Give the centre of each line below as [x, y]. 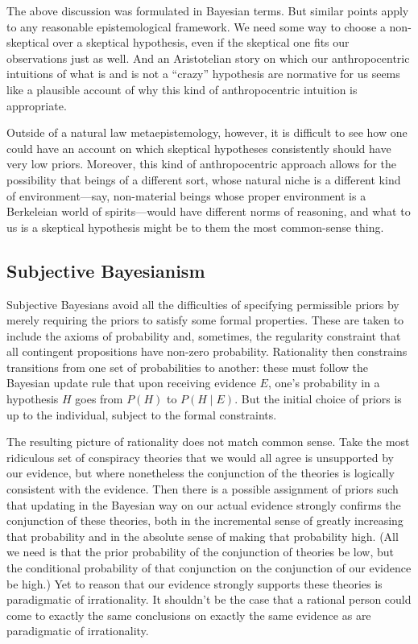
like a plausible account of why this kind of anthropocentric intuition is [182, 89]
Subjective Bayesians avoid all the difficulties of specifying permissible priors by [203, 304]
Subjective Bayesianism [106, 270]
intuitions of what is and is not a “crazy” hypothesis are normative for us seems [203, 74]
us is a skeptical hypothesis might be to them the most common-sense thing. [195, 227]
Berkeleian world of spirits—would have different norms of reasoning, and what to [209, 211]
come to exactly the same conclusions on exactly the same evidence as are [189, 615]
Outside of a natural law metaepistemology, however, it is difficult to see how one [207, 132]
